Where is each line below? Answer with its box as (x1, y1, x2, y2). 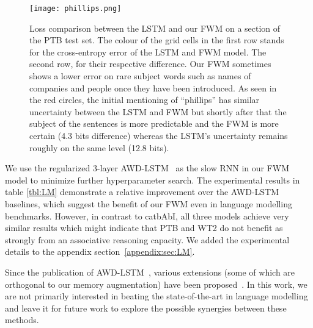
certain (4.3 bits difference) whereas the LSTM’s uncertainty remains (29, 129, 288, 141)
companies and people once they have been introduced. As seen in (29, 81, 277, 94)
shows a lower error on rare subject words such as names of (29, 70, 251, 82)
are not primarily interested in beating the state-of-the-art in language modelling (5, 290, 308, 302)
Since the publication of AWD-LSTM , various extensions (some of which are (5, 265, 295, 278)
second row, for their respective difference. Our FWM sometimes (29, 57, 271, 70)
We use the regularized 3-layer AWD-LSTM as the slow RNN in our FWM (5, 162, 290, 174)
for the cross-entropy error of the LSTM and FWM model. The (29, 45, 267, 58)
